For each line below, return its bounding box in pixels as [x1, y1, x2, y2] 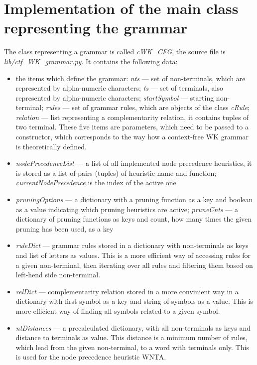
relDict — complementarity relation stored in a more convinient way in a [15, 286, 239, 296]
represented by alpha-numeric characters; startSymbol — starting [15, 92, 214, 103]
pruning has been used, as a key [15, 223, 114, 234]
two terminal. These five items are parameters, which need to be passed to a [15, 122, 249, 132]
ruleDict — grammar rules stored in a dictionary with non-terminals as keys [15, 240, 249, 250]
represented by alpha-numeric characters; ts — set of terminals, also [15, 83, 223, 93]
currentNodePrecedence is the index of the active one [15, 177, 176, 188]
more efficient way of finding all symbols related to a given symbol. [15, 305, 220, 316]
